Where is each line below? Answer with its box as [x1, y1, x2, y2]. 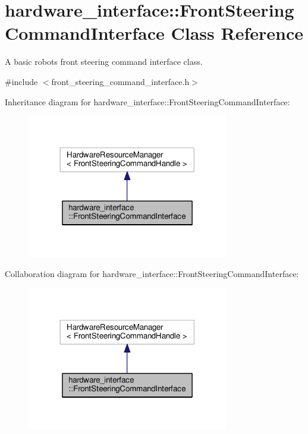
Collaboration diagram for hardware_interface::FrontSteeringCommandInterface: [5, 268, 299, 279]
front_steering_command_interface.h [51, 75, 190, 87]
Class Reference [171, 21, 303, 45]
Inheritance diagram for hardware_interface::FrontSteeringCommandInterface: [5, 95, 290, 108]
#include [5, 75, 38, 87]
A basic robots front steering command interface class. [5, 55, 203, 68]
